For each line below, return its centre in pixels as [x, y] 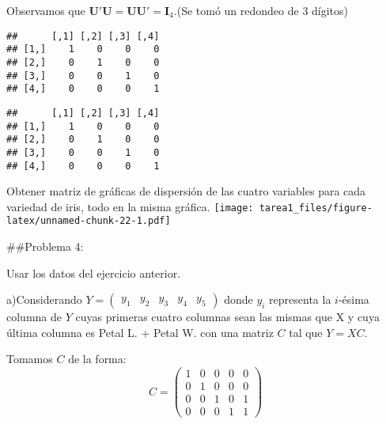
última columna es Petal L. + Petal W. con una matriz [140, 332]
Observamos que [46, 10]
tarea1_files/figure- [316, 208]
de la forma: [97, 359]
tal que [306, 332]
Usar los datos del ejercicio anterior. [94, 273]
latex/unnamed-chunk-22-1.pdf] [89, 221]
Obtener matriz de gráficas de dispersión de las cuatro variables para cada [186, 191]
